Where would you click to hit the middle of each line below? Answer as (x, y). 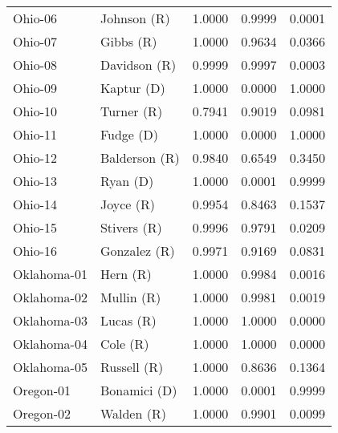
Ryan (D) (127, 181)
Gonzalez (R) (137, 251)
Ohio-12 (35, 158)
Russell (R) (132, 367)
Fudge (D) (129, 134)
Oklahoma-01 (50, 274)
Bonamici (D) (138, 390)
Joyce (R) (127, 204)
